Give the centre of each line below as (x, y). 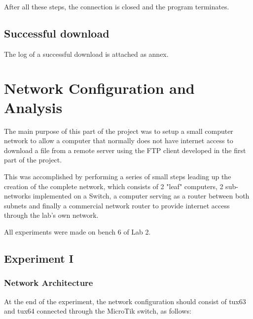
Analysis (33, 107)
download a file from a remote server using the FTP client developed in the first (125, 150)
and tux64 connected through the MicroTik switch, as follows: (98, 311)
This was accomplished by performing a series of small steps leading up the (118, 177)
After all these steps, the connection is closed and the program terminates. (117, 6)
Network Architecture (49, 283)
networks (18, 196)
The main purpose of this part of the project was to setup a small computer (119, 131)
